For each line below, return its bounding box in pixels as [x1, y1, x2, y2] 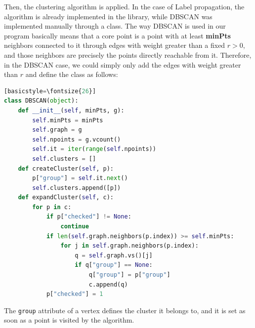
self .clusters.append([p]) [32, 184, 121, 191]
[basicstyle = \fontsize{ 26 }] [4, 87, 96, 95]
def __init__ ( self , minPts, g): [18, 107, 125, 114]
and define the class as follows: [25, 69, 118, 79]
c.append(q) [88, 281, 128, 288]
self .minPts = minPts [32, 116, 103, 124]
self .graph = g [32, 126, 82, 134]
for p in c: [32, 203, 72, 211]
